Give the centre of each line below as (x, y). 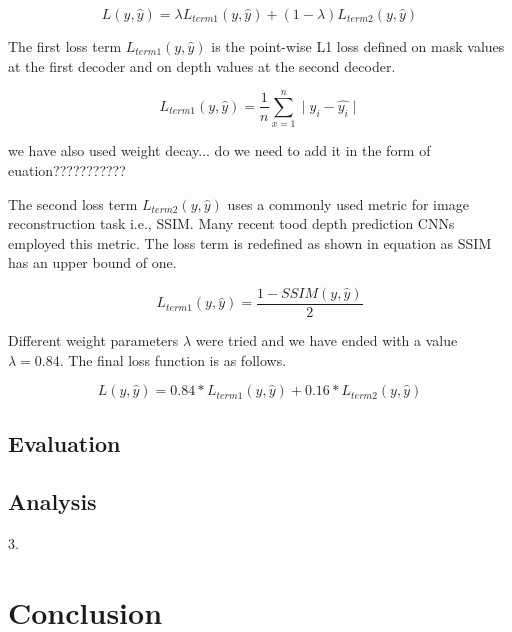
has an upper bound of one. (92, 262)
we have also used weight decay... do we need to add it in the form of (219, 150)
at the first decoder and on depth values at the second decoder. (202, 65)
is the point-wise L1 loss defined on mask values (358, 46)
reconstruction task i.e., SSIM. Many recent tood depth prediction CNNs (231, 223)
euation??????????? (67, 169)
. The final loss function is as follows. (173, 359)
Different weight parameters (93, 339)
